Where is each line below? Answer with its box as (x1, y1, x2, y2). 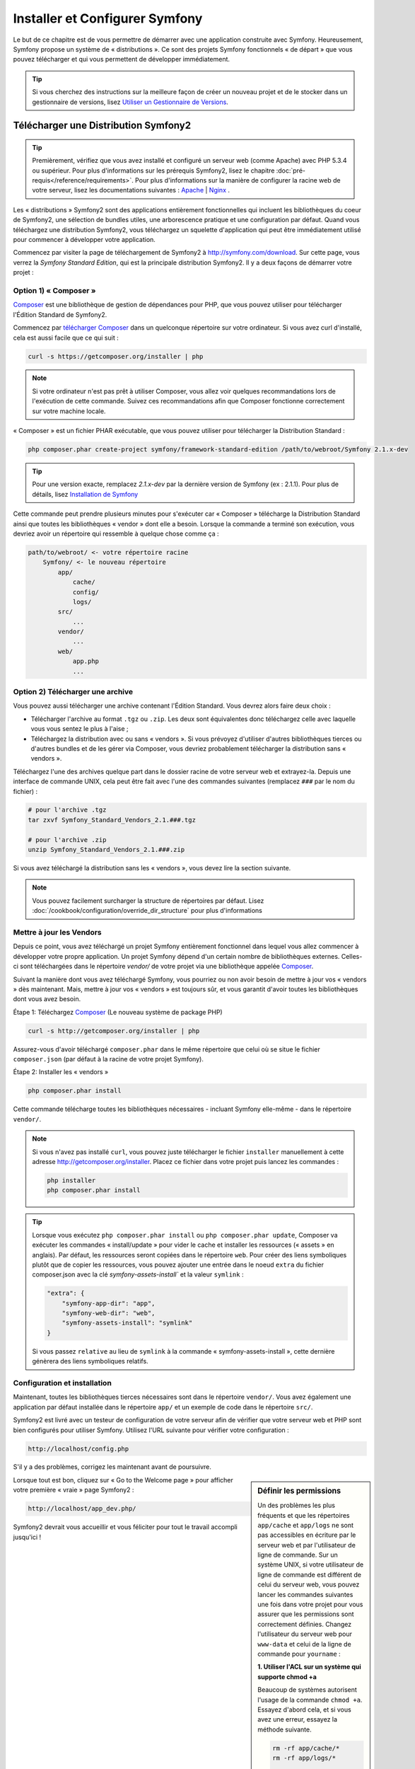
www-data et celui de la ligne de (257, 1640, 351, 1648)
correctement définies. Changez (257, 1620, 352, 1628)
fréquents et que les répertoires (257, 1511, 350, 1519)
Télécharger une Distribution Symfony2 (13, 120, 191, 132)
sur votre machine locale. (32, 407, 106, 415)
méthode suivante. (257, 1725, 312, 1734)
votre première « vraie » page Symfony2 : (13, 1486, 134, 1494)
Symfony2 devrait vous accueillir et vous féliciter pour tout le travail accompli (13, 1523, 238, 1531)
